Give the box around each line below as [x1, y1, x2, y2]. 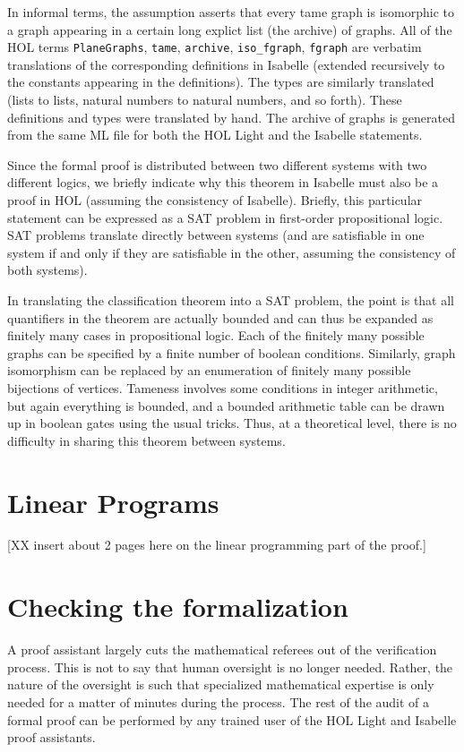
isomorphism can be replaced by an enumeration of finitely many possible [7, 361, 411, 380]
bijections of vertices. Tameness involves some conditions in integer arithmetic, [7, 378, 438, 397]
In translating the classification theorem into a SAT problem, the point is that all [7, 290, 454, 309]
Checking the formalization [7, 588, 348, 625]
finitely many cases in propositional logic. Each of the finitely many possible [7, 326, 425, 345]
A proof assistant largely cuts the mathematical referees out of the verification [7, 640, 437, 659]
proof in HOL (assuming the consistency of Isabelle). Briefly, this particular [7, 191, 423, 209]
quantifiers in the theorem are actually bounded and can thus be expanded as [7, 308, 434, 327]
